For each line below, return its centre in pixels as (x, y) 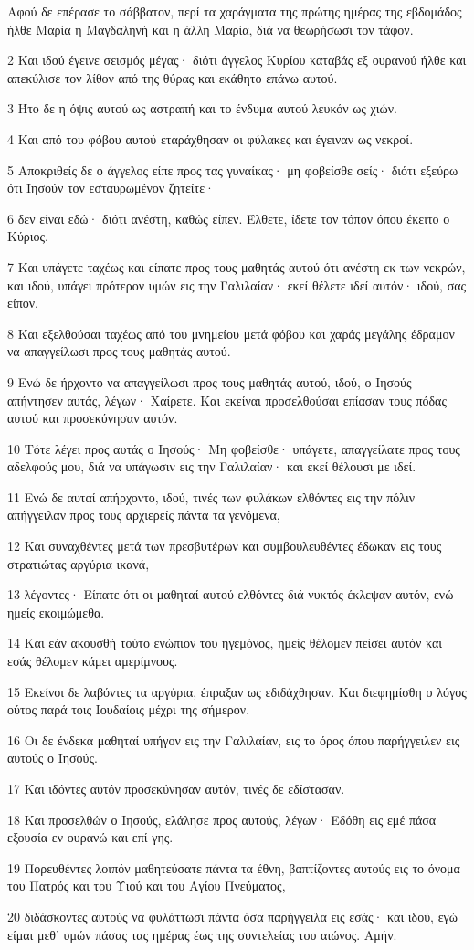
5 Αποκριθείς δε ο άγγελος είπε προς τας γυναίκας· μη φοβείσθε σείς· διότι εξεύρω (233, 169)
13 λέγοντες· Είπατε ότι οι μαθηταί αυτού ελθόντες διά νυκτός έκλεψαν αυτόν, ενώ (231, 594)
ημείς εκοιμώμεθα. (56, 612)
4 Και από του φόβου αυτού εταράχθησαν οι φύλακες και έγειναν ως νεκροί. (211, 138)
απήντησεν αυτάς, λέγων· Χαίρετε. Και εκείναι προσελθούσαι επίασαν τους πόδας (227, 400)
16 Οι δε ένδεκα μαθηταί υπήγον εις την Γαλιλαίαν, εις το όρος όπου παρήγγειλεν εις (234, 739)
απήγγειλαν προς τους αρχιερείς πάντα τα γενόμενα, (144, 515)
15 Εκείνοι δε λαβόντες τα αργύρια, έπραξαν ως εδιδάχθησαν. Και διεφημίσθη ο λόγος (237, 691)
